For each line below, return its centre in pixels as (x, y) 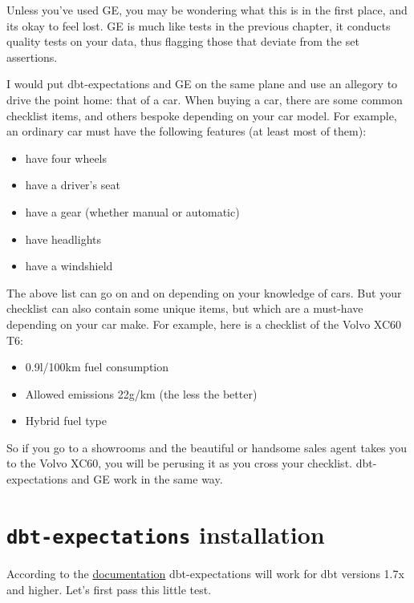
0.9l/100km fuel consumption (97, 367)
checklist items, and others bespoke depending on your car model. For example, (202, 115)
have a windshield (69, 266)
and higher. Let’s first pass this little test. (109, 589)
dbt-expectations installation (166, 534)
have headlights (63, 239)
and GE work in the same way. (147, 479)
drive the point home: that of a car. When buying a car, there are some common (205, 99)
